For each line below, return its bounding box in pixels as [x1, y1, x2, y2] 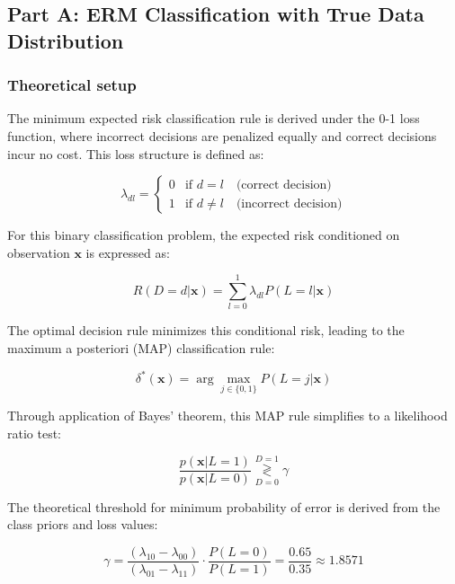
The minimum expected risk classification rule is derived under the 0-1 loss [7, 109, 420, 128]
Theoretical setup [7, 74, 137, 96]
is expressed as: [85, 243, 170, 261]
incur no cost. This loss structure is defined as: [7, 144, 264, 163]
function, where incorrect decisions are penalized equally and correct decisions [7, 126, 437, 145]
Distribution [7, 26, 124, 54]
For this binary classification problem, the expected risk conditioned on [7, 226, 400, 244]
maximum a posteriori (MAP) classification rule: [7, 339, 275, 358]
